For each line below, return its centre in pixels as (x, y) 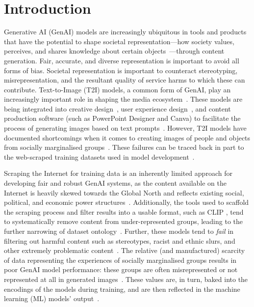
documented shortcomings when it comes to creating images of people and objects (127, 137)
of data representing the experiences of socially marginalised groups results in (120, 260)
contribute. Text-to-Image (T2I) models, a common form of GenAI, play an (117, 89)
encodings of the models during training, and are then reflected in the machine (122, 289)
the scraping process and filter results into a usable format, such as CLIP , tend (124, 211)
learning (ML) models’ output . (52, 298)
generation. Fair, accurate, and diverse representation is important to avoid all (122, 60)
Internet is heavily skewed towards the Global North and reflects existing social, (124, 192)
